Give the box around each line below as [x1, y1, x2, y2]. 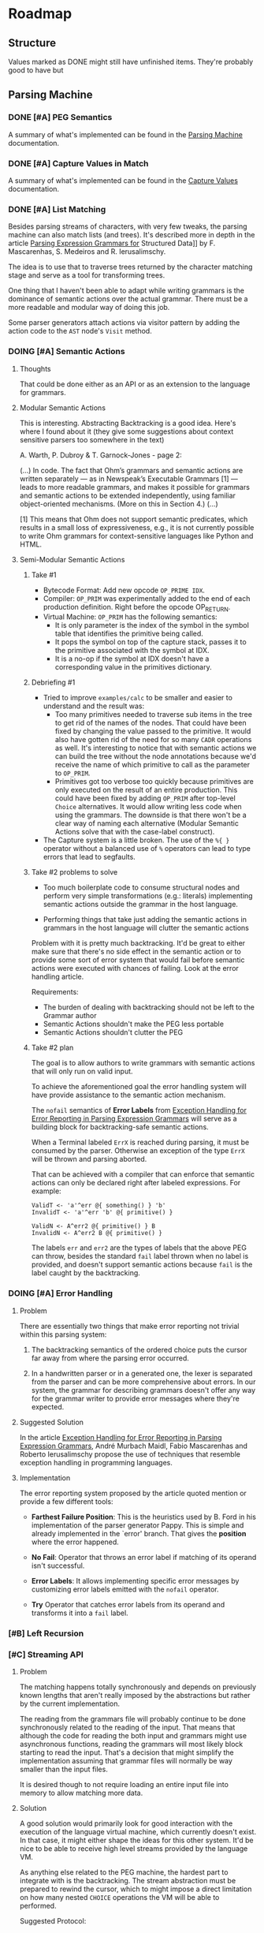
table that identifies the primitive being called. [54, 629, 203, 639]
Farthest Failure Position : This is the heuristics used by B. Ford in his [31, 1512, 256, 1521]
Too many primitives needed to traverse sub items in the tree [54, 710, 252, 719]
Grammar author [43, 1011, 97, 1021]
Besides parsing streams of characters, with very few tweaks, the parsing [8, 222, 247, 231]
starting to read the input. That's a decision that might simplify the [19, 1748, 234, 1757]
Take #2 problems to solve [31, 868, 118, 877]
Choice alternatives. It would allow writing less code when [54, 802, 242, 812]
